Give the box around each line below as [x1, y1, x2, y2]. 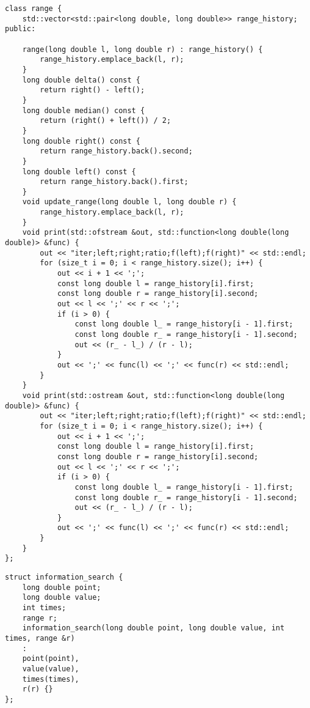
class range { [5, 4, 62, 13]
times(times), [22, 674, 79, 684]
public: [5, 24, 36, 34]
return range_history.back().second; [40, 147, 193, 156]
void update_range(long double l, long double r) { [22, 197, 237, 207]
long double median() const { [22, 106, 145, 115]
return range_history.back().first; [40, 177, 189, 186]
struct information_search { [5, 573, 123, 582]
